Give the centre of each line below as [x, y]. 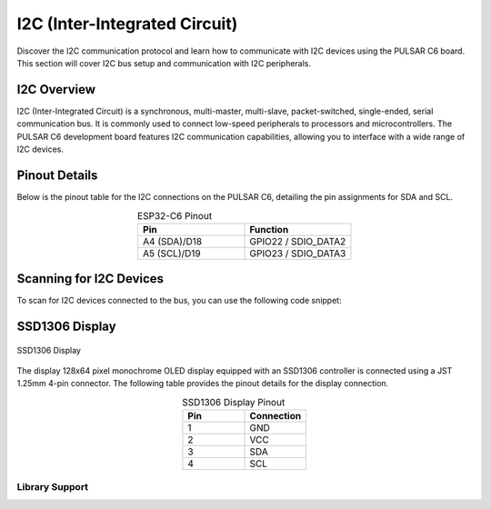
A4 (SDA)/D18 [172, 241]
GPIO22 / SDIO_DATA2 [298, 241]
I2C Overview [56, 90]
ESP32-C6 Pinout [175, 215]
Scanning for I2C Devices [90, 279]
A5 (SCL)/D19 [171, 253]
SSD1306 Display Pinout [234, 402]
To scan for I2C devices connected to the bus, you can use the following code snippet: [179, 301]
